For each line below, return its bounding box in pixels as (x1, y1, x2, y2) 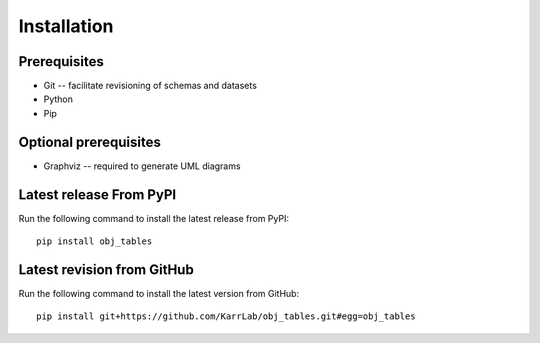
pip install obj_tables (36, 236, 153, 247)
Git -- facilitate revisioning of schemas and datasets (43, 80, 257, 92)
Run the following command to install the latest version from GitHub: (18, 287, 300, 299)
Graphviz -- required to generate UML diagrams (43, 160, 241, 172)
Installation (18, 15, 114, 37)
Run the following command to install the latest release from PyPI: (18, 212, 290, 224)
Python (43, 93, 74, 105)
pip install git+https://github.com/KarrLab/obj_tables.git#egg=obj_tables (36, 311, 416, 322)
